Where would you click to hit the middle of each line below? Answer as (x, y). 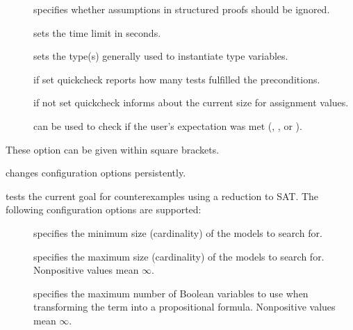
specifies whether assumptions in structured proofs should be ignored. (182, 9)
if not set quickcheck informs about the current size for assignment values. (191, 102)
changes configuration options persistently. (96, 173)
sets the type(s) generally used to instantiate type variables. (161, 56)
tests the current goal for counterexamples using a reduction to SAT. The (162, 196)
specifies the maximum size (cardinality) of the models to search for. (179, 256)
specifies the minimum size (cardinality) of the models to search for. (178, 232)
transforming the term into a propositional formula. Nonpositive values (184, 307)
